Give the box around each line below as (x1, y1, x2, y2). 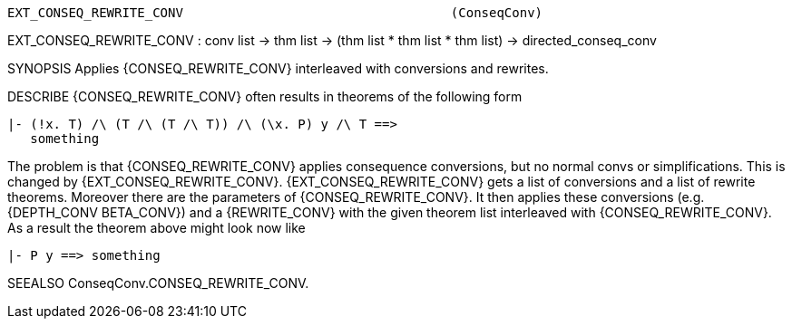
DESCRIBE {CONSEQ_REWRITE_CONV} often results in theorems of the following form (7, 89, 523, 104)
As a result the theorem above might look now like (7, 220, 306, 235)
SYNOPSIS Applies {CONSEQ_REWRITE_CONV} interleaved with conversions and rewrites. (7, 61, 549, 76)
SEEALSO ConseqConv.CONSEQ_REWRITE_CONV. (7, 275, 309, 291)
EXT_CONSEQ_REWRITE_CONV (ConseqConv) (7, 5, 543, 20)
